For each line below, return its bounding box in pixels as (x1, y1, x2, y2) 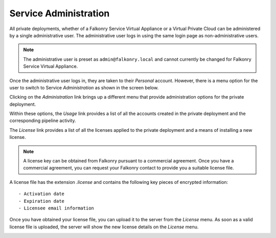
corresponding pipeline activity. (9, 117, 76, 124)
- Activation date (18, 191, 65, 197)
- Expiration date (18, 198, 65, 204)
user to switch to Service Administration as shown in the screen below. (9, 84, 159, 90)
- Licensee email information (18, 205, 95, 211)
